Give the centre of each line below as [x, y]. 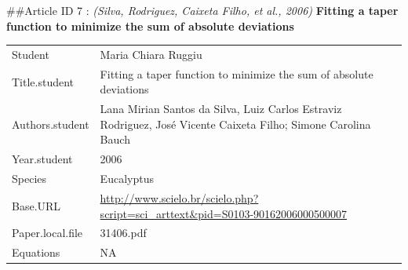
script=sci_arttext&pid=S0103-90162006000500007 [224, 213]
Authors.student [51, 124]
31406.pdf [123, 233]
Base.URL [36, 205]
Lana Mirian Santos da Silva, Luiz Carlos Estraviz [221, 109]
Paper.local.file [47, 233]
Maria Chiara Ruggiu [151, 54]
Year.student [42, 159]
